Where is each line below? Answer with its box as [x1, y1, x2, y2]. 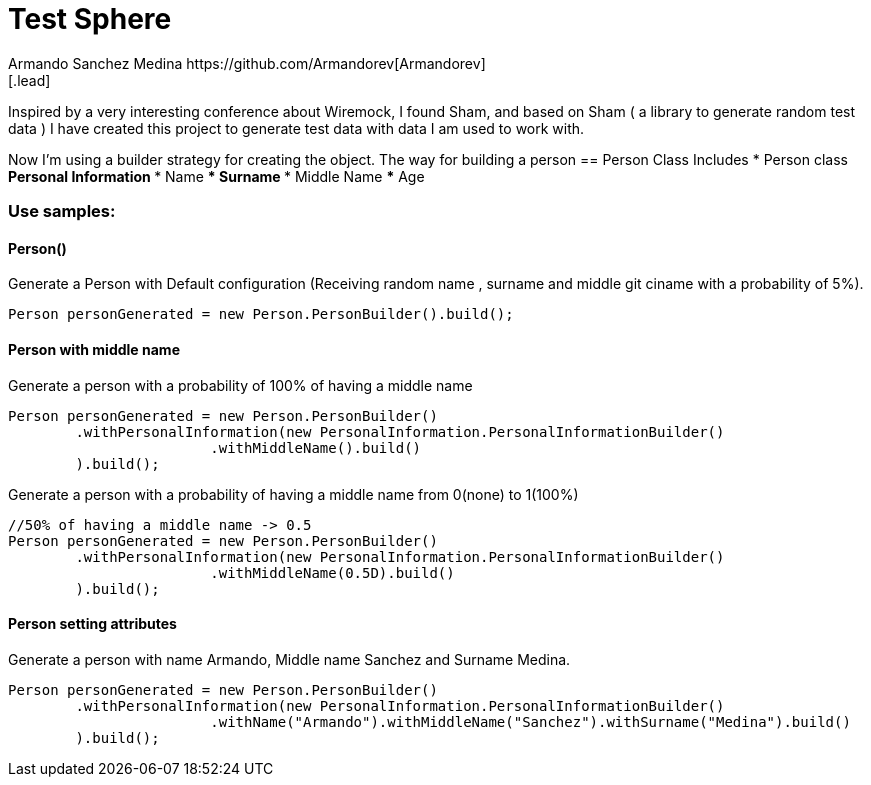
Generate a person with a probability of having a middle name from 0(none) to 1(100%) [8, 485, 579, 503]
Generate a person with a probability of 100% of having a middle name [8, 376, 473, 394]
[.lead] [8, 71, 51, 89]
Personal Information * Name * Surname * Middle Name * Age [8, 167, 425, 185]
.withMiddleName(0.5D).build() [210, 564, 455, 581]
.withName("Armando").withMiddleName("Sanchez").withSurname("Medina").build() [210, 713, 851, 730]
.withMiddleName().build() [210, 439, 422, 456]
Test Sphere [8, 2, 172, 36]
